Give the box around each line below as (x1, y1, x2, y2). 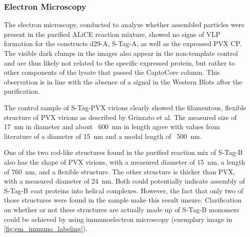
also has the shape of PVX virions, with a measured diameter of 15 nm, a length (4, 156, 246, 167)
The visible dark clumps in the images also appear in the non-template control (4, 48, 238, 58)
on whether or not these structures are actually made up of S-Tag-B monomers (4, 204, 239, 214)
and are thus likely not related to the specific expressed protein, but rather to (4, 57, 235, 68)
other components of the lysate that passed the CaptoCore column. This (4, 67, 220, 77)
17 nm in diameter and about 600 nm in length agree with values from (4, 121, 220, 132)
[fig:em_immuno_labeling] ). (4, 223, 88, 234)
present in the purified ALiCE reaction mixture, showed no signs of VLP (4, 29, 220, 39)
